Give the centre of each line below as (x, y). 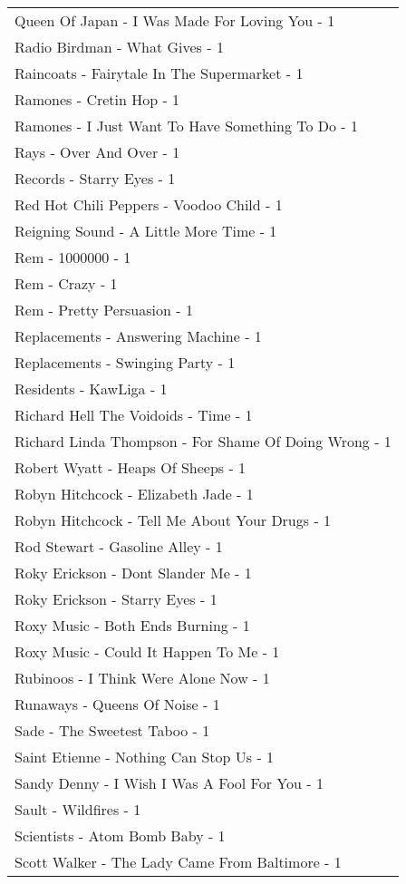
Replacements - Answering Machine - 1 (138, 336)
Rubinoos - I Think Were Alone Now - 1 (142, 678)
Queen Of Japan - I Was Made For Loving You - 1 (175, 20)
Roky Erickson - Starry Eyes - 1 (116, 599)
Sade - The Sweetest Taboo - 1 (112, 730)
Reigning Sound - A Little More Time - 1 (146, 231)
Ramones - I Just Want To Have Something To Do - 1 (187, 126)
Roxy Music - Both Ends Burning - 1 (132, 625)
